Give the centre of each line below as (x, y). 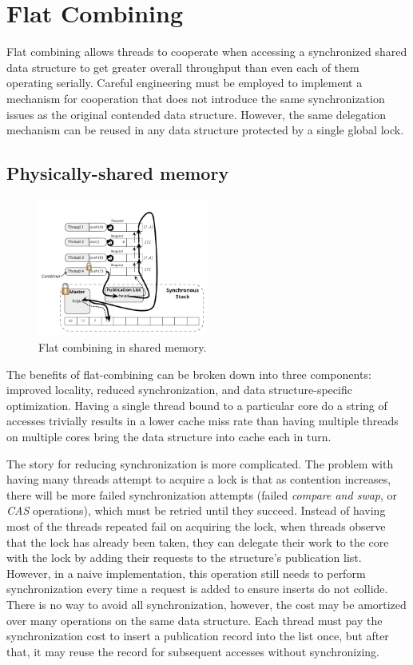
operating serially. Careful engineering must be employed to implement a (185, 83)
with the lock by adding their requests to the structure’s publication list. (184, 557)
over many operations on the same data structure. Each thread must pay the (195, 620)
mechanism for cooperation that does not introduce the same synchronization (196, 98)
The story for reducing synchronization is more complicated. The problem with (200, 463)
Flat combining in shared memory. (123, 347)
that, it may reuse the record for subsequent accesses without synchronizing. (193, 651)
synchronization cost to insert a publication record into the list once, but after (198, 636)
